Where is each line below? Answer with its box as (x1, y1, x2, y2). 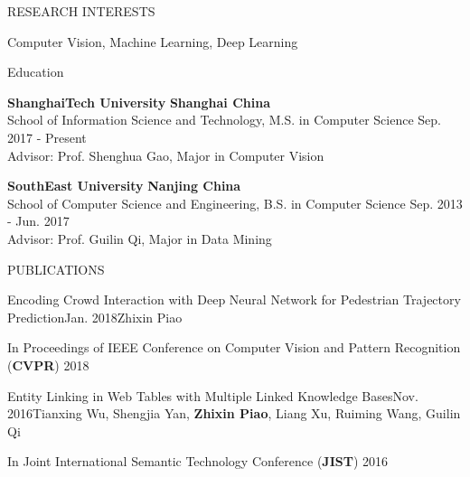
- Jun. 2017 (7, 211, 70, 230)
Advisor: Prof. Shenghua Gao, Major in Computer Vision (7, 145, 324, 164)
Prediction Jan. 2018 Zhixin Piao (7, 307, 183, 326)
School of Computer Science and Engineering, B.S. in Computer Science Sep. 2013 (7, 193, 463, 212)
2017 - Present (7, 127, 87, 146)
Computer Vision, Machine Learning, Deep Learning (7, 32, 298, 51)
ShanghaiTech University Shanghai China (7, 92, 271, 111)
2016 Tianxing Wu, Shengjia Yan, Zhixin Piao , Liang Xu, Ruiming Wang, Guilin (7, 404, 461, 423)
